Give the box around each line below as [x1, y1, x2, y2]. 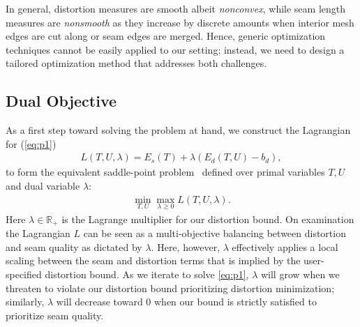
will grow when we [260, 267, 340, 282]
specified [6, 267, 42, 282]
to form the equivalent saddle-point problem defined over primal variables [6, 165, 325, 179]
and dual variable [6, 178, 80, 192]
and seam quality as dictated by [6, 239, 142, 254]
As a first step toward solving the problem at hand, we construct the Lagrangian [6, 123, 351, 137]
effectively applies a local [232, 239, 338, 254]
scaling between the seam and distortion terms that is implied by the [6, 253, 301, 268]
